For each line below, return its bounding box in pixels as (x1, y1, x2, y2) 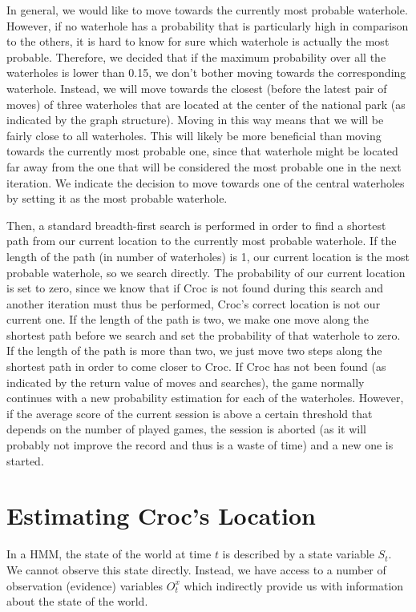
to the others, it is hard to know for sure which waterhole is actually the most (6, 33, 390, 50)
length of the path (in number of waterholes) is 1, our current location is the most (6, 248, 410, 264)
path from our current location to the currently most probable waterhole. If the (6, 232, 397, 249)
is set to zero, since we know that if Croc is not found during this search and (6, 280, 383, 296)
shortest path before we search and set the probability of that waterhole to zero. (6, 326, 401, 343)
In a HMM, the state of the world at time (6, 546, 212, 562)
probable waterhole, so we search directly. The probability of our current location (6, 264, 406, 280)
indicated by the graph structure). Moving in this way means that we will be (6, 111, 384, 128)
